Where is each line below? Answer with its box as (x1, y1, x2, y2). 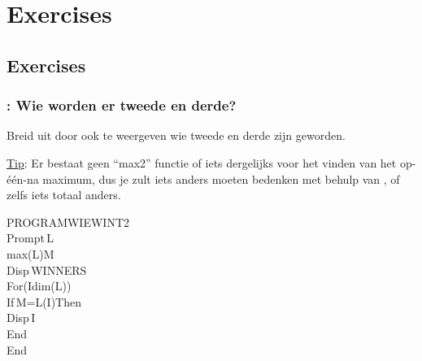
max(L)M (7, 245, 54, 262)
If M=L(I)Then (7, 293, 81, 310)
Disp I (7, 309, 36, 326)
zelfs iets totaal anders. (7, 186, 121, 203)
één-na (7, 170, 39, 187)
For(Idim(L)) (7, 277, 72, 294)
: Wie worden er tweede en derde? (7, 95, 237, 115)
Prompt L (7, 229, 54, 246)
